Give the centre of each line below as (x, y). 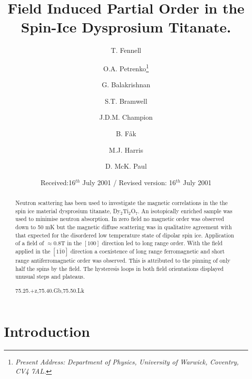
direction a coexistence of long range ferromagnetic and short (148, 251)
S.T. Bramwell (126, 101)
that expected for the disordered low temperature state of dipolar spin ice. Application (125, 235)
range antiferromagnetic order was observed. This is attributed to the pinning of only (123, 261)
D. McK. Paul (126, 166)
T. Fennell (126, 50)
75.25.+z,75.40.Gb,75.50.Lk (50, 290)
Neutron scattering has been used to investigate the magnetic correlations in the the (121, 203)
